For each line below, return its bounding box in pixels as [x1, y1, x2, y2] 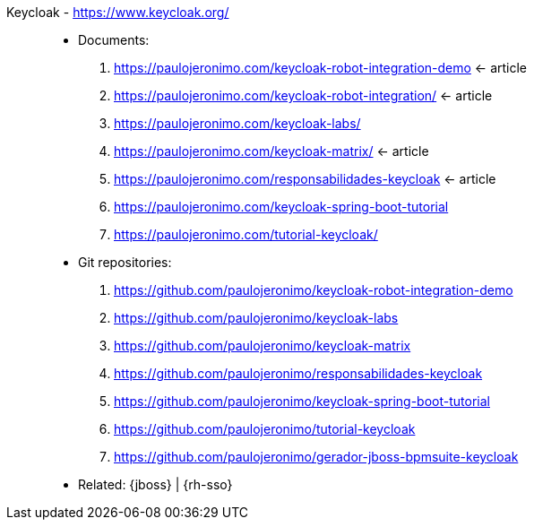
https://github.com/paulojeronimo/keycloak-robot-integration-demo [114, 282, 513, 298]
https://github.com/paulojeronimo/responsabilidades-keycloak [114, 366, 483, 381]
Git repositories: [78, 255, 172, 270]
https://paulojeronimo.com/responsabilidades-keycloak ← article [114, 171, 496, 186]
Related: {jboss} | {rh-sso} [78, 477, 233, 492]
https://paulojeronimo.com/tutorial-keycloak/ [114, 227, 378, 242]
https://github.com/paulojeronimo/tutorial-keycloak [114, 421, 416, 436]
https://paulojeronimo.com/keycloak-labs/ [114, 116, 361, 131]
